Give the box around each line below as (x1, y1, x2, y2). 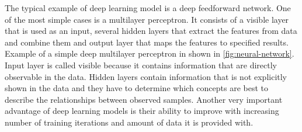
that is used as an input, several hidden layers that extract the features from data (5, 25, 297, 37)
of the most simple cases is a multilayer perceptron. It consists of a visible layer (5, 13, 289, 25)
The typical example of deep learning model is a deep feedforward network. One (5, 2, 291, 13)
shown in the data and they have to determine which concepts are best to (5, 82, 268, 94)
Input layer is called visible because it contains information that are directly (5, 58, 277, 71)
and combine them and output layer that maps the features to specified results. (5, 36, 289, 48)
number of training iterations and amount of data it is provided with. (5, 116, 254, 128)
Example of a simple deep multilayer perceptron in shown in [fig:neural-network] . (5, 47, 294, 60)
